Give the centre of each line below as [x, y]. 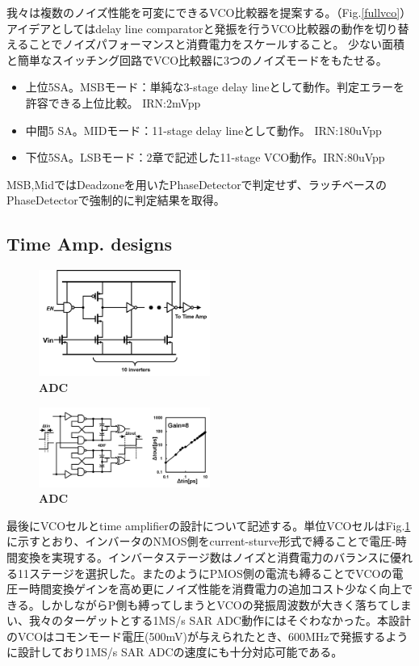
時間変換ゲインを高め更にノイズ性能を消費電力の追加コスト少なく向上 [215, 589]
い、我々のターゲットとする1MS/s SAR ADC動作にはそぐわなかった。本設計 [209, 620]
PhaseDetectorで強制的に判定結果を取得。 [116, 200]
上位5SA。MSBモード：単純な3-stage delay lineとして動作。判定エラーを [215, 87]
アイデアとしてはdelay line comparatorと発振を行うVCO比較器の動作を [191, 28]
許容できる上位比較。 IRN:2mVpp [113, 102]
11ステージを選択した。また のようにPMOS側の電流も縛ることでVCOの [205, 573]
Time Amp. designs [90, 244]
